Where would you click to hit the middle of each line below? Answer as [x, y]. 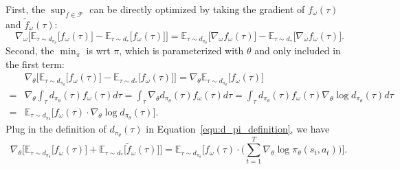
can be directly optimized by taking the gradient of [197, 9]
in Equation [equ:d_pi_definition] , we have [238, 129]
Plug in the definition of [56, 129]
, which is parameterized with [181, 50]
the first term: [35, 64]
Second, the [30, 50]
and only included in [298, 50]
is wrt [98, 50]
